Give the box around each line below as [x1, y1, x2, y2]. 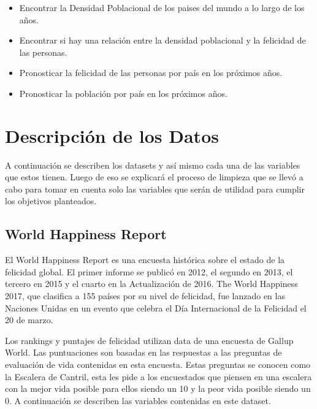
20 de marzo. [5, 313, 53, 326]
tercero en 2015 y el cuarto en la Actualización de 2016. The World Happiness [5, 277, 298, 290]
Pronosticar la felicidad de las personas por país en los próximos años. [19, 66, 283, 79]
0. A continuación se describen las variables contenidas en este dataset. [5, 394, 271, 407]
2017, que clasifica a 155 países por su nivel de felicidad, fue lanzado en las [5, 289, 285, 302]
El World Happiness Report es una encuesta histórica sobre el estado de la [5, 253, 285, 266]
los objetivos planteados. [5, 194, 97, 207]
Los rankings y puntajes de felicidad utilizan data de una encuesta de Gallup [5, 334, 294, 346]
